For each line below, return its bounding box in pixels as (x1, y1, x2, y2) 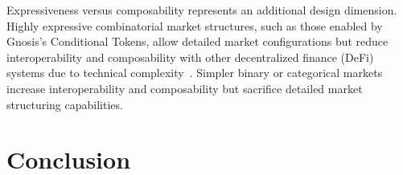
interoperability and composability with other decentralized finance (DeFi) (6, 48, 374, 65)
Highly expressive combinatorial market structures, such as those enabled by (6, 17, 383, 34)
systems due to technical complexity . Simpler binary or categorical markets (6, 64, 383, 81)
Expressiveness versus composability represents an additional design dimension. (6, 2, 397, 18)
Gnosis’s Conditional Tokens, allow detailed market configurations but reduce (6, 33, 389, 50)
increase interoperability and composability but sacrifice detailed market (6, 79, 363, 96)
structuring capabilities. (6, 96, 123, 112)
